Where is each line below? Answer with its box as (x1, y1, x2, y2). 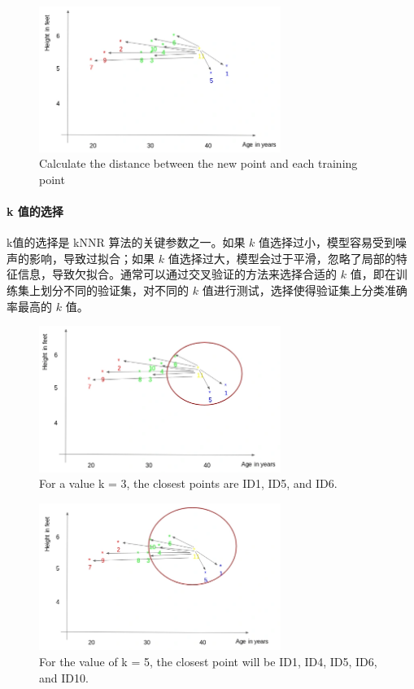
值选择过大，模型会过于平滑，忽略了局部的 (168, 249, 396, 266)
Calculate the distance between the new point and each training (39, 155, 358, 172)
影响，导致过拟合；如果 (28, 249, 155, 266)
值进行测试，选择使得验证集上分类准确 (202, 281, 407, 298)
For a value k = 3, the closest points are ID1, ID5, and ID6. (39, 475, 338, 492)
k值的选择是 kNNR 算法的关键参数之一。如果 (7, 234, 246, 251)
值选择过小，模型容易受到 (259, 234, 396, 251)
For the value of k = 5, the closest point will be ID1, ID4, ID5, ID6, (39, 652, 377, 669)
